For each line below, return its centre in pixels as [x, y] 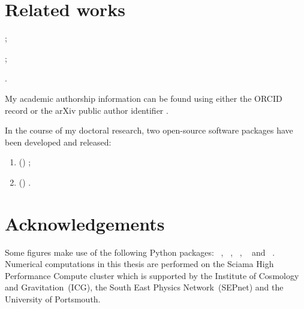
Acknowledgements [85, 223]
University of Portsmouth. [53, 299]
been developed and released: [58, 142]
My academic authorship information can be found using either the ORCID [144, 98]
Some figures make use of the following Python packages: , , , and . [140, 252]
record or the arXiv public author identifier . [87, 110]
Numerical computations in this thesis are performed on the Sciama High [139, 264]
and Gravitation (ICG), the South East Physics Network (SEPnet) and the [144, 287]
